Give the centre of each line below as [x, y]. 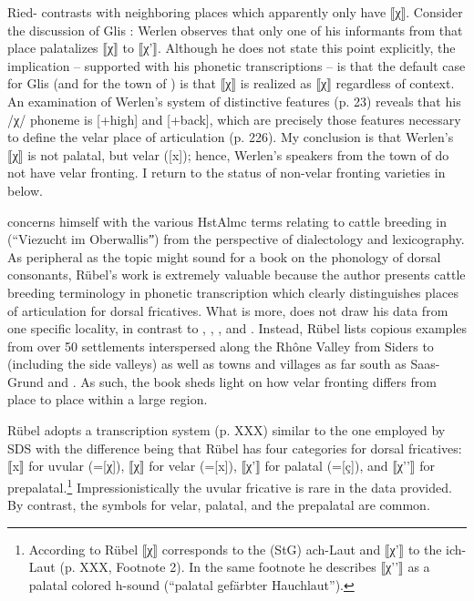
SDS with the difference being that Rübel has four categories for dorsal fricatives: [235, 448]
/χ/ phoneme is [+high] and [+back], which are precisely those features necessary [234, 119]
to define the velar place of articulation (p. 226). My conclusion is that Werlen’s [231, 137]
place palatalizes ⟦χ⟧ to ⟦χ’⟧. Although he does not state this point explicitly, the [232, 48]
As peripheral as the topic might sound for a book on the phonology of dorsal [224, 256]
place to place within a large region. [108, 399]
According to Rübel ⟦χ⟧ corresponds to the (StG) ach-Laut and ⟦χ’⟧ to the [235, 549]
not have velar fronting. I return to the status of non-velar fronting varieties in [227, 173]
